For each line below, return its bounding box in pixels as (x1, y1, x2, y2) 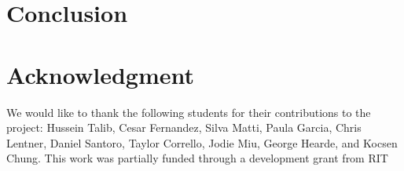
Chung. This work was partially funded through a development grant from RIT (6, 150, 388, 166)
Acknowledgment (6, 58, 194, 90)
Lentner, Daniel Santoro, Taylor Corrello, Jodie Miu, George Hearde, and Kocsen (6, 134, 398, 151)
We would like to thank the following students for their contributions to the (6, 104, 371, 120)
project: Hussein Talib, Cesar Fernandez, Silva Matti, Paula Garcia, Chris (6, 119, 362, 136)
